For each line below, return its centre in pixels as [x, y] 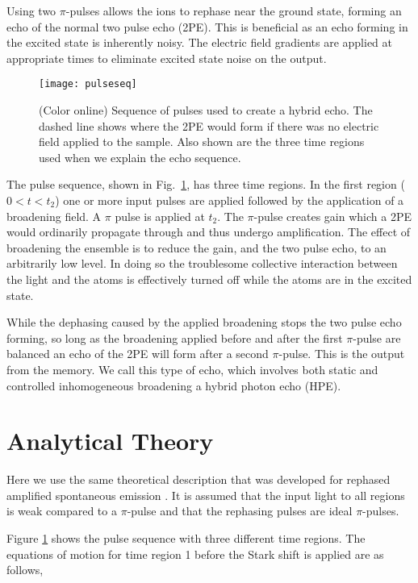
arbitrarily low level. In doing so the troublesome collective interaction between [202, 263]
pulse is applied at [160, 216]
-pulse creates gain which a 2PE [332, 216]
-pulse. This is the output [342, 354]
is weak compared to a [62, 511]
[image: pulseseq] [88, 84]
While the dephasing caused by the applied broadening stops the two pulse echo [204, 322]
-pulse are [377, 337]
